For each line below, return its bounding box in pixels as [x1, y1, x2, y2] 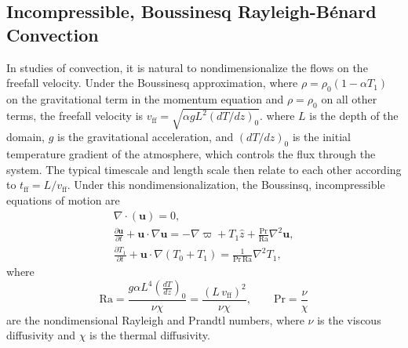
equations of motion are [6, 191, 120, 208]
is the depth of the [309, 107, 399, 124]
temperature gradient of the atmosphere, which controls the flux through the [6, 146, 376, 162]
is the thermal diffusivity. [89, 327, 210, 343]
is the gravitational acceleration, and [57, 129, 234, 145]
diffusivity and [6, 327, 75, 343]
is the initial [292, 129, 351, 145]
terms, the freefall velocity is [6, 107, 144, 124]
